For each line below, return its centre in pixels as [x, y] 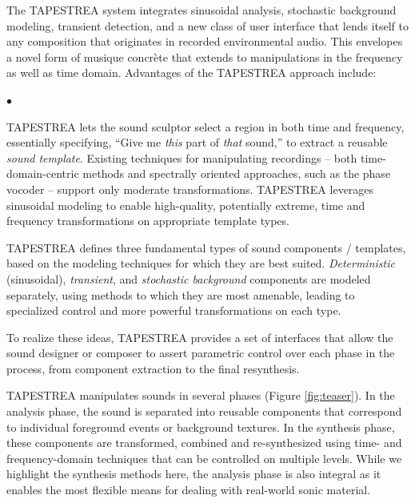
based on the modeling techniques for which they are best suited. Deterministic [201, 263]
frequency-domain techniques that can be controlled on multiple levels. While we [204, 458]
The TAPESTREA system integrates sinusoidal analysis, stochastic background [202, 10]
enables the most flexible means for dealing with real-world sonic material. [189, 490]
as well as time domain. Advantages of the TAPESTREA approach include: [192, 72]
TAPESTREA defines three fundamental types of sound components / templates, [206, 247]
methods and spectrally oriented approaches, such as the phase [237, 173]
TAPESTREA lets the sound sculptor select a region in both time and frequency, [206, 126]
